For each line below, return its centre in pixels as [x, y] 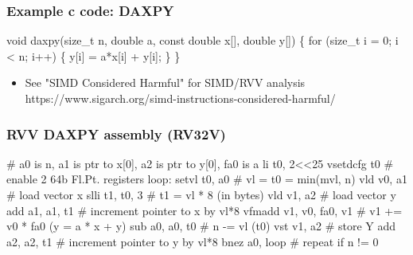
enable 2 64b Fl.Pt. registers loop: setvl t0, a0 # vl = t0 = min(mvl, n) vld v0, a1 [207, 179]
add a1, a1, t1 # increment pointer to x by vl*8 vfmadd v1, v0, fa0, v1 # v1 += [205, 210]
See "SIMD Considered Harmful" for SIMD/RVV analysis [165, 82]
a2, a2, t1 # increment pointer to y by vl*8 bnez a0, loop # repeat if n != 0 [193, 241]
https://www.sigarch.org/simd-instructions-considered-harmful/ [180, 98]
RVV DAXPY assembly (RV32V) [116, 133]
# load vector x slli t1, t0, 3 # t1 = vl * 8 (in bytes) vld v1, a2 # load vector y [201, 194]
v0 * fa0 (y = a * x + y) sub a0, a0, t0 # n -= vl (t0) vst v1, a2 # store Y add [201, 226]
